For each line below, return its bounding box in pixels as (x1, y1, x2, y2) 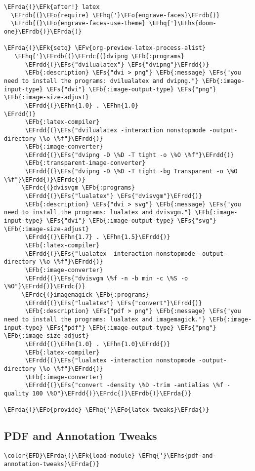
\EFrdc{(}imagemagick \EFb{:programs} (21, 291, 149, 298)
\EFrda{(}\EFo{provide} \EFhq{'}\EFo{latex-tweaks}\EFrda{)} (4, 406, 210, 414)
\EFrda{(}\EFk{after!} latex (4, 3, 100, 10)
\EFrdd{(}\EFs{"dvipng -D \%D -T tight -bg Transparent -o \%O (25, 168, 238, 175)
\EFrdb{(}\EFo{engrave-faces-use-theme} (11, 20, 146, 27)
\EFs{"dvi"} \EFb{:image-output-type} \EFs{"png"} (46, 85, 216, 93)
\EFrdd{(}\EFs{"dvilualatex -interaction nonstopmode (25, 126, 206, 134)
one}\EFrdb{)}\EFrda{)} (4, 28, 82, 35)
